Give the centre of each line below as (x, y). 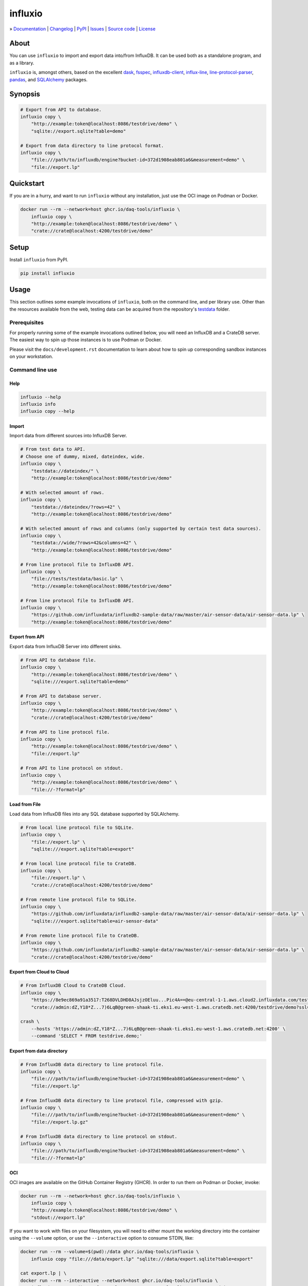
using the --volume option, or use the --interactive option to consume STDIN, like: (102, 1238)
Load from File (25, 805)
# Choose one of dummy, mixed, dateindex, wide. (83, 456)
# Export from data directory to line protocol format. (92, 146)
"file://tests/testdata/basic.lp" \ (77, 579)
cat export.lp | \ (43, 1273)
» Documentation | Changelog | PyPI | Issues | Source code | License (83, 29)
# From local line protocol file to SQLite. (77, 827)
